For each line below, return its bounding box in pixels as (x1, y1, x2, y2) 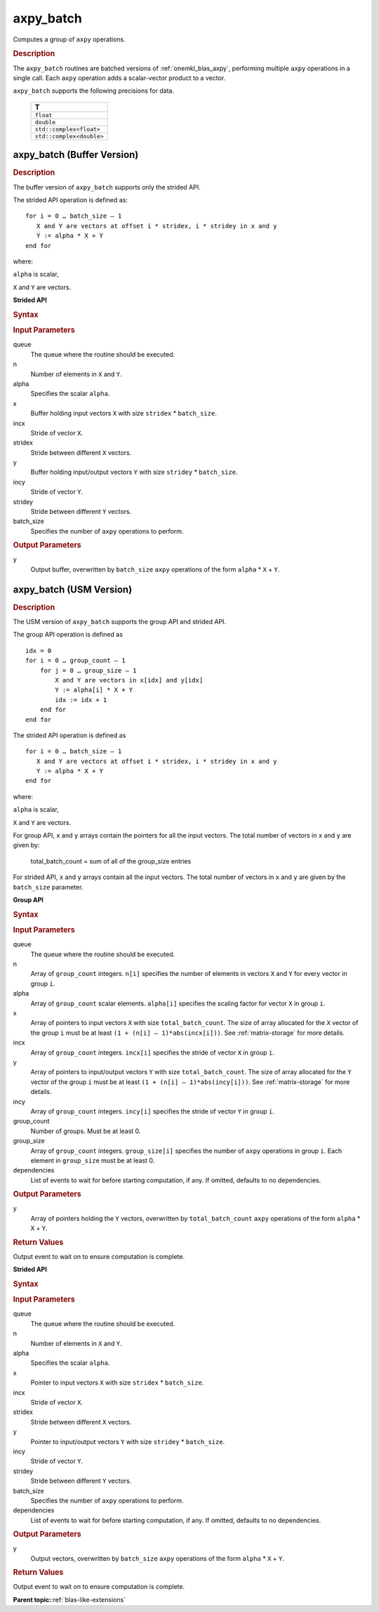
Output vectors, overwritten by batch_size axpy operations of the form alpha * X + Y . (30, 1554, 284, 1562)
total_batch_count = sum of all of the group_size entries (30, 857, 192, 865)
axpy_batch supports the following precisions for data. (13, 86, 175, 95)
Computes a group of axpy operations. (13, 35, 126, 44)
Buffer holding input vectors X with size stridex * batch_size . (30, 409, 217, 418)
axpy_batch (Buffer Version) (13, 149, 139, 161)
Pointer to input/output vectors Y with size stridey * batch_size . (30, 1437, 225, 1446)
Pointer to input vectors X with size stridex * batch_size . (30, 1378, 204, 1387)
